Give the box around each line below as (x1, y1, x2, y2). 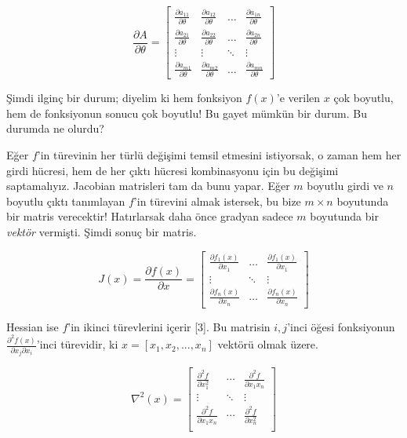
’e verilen (276, 89, 321, 106)
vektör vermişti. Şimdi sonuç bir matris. (6, 223, 197, 239)
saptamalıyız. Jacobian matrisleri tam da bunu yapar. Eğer (6, 177, 290, 194)
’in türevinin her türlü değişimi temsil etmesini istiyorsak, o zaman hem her (37, 147, 402, 162)
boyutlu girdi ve (307, 177, 383, 194)
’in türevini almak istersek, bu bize (133, 192, 301, 209)
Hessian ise (6, 318, 59, 334)
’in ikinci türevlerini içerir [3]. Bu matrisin (67, 318, 271, 334)
